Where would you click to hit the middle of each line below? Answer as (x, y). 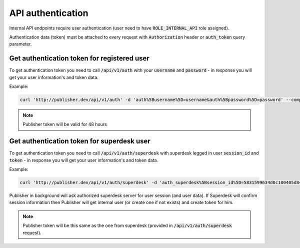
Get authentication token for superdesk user (80, 141)
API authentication (49, 13)
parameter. (20, 44)
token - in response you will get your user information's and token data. (84, 160)
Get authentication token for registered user (79, 58)
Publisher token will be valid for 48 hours (65, 124)
